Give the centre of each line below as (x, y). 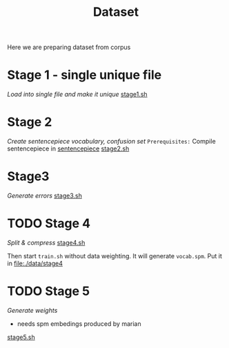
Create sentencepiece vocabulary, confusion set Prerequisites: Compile (111, 142)
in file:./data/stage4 (35, 263)
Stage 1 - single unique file (84, 75)
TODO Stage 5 (49, 291)
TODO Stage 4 (49, 223)
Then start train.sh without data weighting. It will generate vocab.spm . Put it (115, 255)
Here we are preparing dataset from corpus (69, 47)
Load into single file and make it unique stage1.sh (77, 95)
